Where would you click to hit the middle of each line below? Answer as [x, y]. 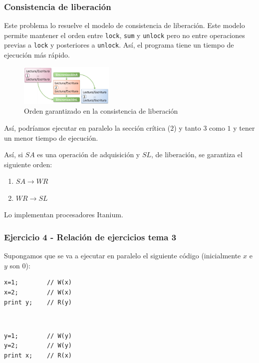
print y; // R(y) [38, 302]
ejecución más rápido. [37, 55]
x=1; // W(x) [38, 283]
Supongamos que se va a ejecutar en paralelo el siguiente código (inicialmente [123, 256]
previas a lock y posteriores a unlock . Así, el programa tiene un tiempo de [119, 45]
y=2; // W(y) [38, 346]
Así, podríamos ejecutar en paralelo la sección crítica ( [87, 127]
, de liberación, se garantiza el [197, 154]
